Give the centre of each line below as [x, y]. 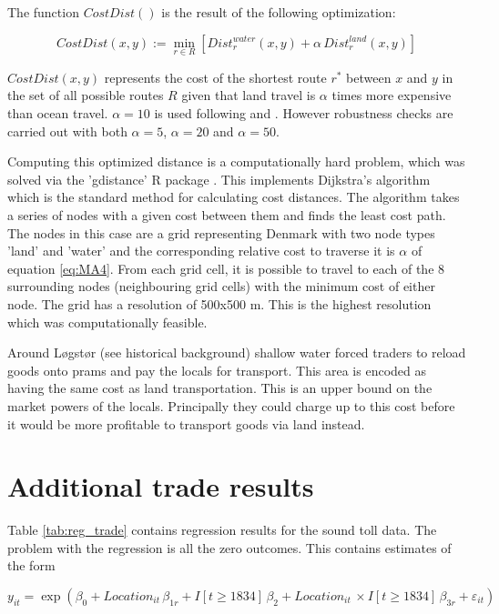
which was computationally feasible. [107, 322]
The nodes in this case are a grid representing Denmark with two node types [221, 232]
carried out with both [67, 131]
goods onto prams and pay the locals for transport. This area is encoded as [217, 370]
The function [43, 12]
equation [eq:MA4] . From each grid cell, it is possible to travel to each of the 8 [226, 268]
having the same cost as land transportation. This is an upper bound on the [220, 388]
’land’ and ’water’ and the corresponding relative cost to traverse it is [201, 251]
